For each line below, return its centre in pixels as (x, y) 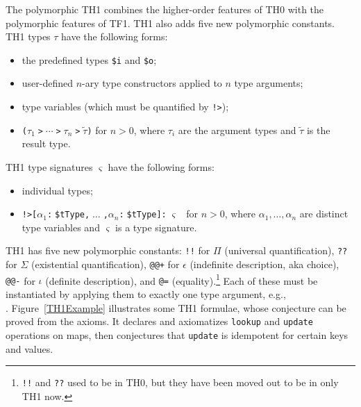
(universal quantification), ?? (286, 250)
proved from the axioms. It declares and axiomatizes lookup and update (159, 321)
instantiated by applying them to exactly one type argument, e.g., (146, 294)
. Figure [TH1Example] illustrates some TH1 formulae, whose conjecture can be (176, 307)
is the (318, 130)
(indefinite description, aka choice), (265, 264)
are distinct (324, 214)
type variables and (61, 227)
